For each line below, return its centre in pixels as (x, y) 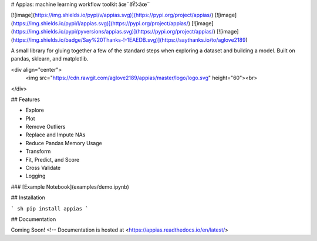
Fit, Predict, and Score (53, 159)
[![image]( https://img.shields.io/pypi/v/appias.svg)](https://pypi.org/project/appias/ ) (112, 15)
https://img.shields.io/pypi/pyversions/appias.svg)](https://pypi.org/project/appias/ (113, 32)
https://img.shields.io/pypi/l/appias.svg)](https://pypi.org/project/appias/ (101, 23)
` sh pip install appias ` (50, 208)
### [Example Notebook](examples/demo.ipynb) (70, 187)
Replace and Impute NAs (55, 135)
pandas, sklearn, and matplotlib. (50, 59)
